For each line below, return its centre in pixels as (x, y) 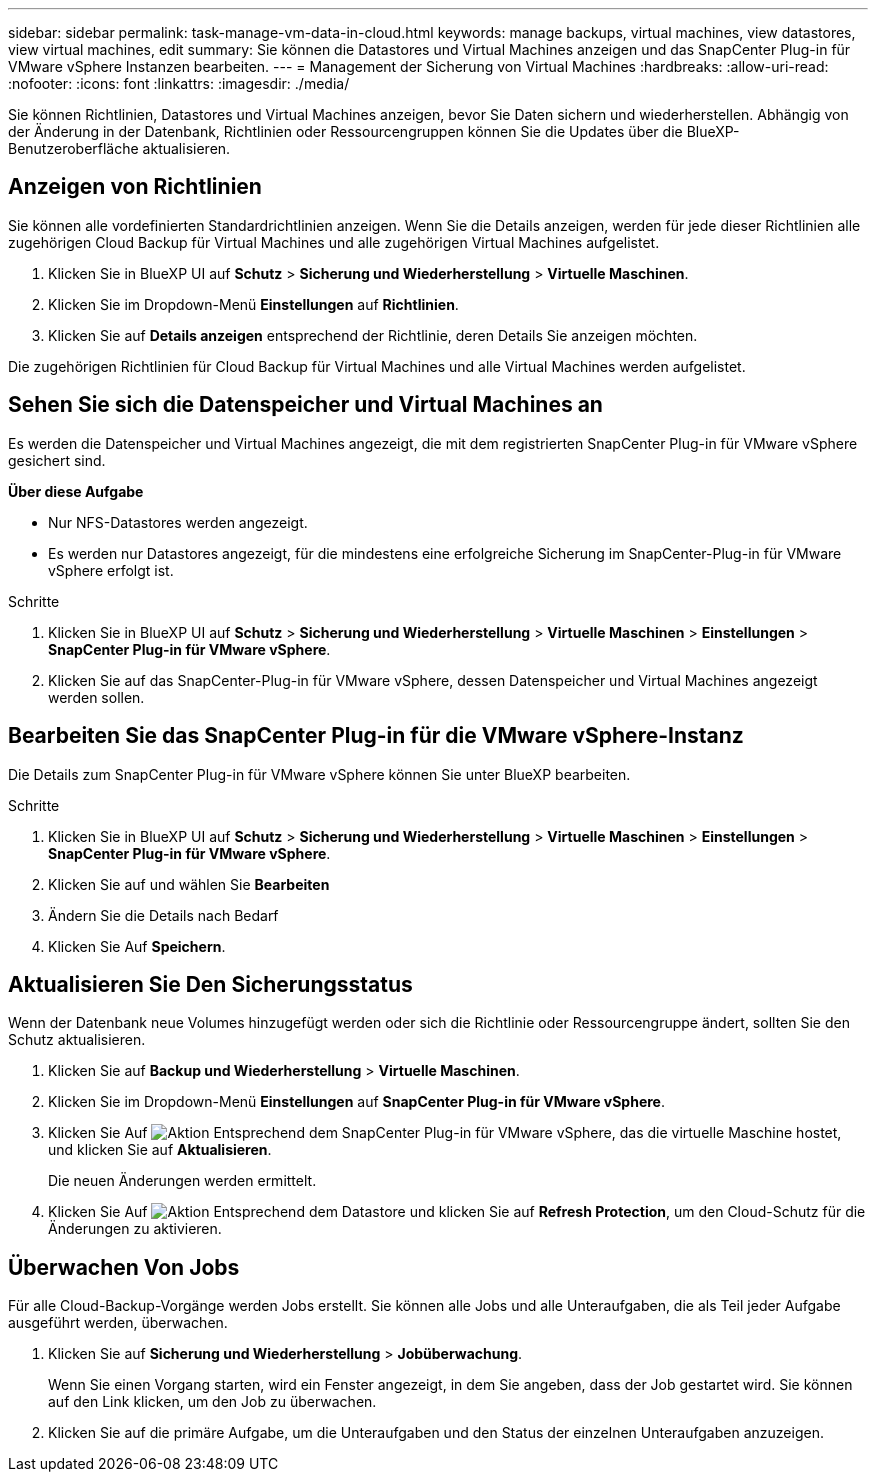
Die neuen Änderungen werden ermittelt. (182, 1181)
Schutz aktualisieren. (77, 1040)
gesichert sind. (57, 460)
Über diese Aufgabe (76, 491)
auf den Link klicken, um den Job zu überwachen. (212, 1402)
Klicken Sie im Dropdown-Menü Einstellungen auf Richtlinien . (253, 304)
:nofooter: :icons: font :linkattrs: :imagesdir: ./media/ (179, 83)
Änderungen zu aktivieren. (135, 1229)
